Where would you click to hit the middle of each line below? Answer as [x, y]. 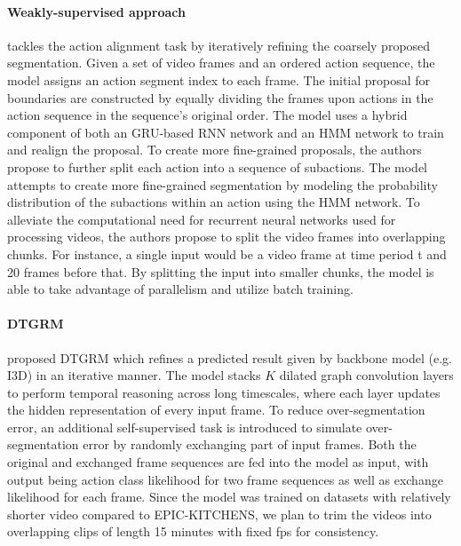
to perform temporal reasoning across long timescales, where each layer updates [224, 392]
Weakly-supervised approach [96, 11]
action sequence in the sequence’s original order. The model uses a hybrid [207, 115]
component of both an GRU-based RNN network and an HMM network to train [226, 132]
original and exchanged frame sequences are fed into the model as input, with [218, 462]
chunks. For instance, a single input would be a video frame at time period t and [227, 253]
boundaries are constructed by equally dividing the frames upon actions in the [220, 97]
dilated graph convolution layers [366, 375]
